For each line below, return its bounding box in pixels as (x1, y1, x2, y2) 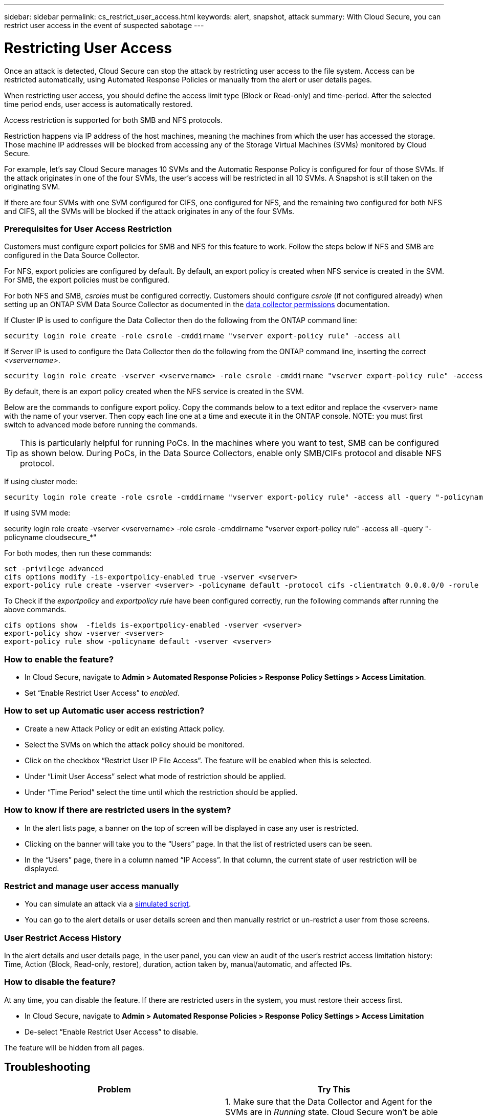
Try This (317, 1084, 350, 1094)
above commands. (4, 605, 67, 614)
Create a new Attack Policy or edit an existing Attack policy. (25, 724, 225, 733)
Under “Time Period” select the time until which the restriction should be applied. (25, 787, 298, 797)
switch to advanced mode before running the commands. (4, 420, 197, 429)
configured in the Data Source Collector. (4, 251, 140, 260)
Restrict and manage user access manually (4, 880, 179, 891)
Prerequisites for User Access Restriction (4, 223, 172, 234)
